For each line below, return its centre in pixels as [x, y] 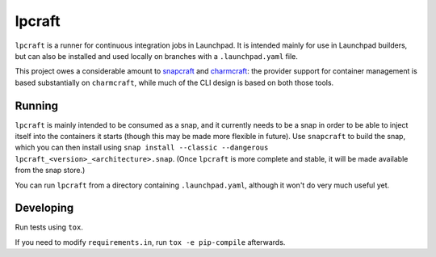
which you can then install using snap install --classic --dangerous [142, 147]
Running [37, 105]
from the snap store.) [50, 171]
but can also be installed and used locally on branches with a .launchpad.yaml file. [156, 56]
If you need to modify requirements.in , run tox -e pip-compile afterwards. [150, 242]
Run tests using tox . [49, 227]
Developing [44, 208]
